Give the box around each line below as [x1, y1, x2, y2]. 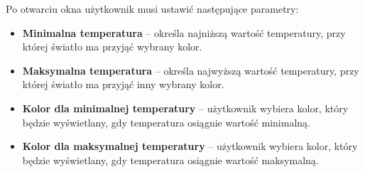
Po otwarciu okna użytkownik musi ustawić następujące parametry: [6, 1, 299, 16]
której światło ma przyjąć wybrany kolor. [22, 39, 202, 54]
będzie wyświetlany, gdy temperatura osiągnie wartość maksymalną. [22, 152, 319, 167]
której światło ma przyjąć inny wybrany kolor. [22, 77, 224, 92]
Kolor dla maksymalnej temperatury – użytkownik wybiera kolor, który [22, 139, 358, 154]
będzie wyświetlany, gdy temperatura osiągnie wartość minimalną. [22, 114, 310, 129]
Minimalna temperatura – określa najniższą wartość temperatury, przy [22, 25, 346, 40]
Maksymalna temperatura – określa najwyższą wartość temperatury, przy [22, 63, 359, 77]
